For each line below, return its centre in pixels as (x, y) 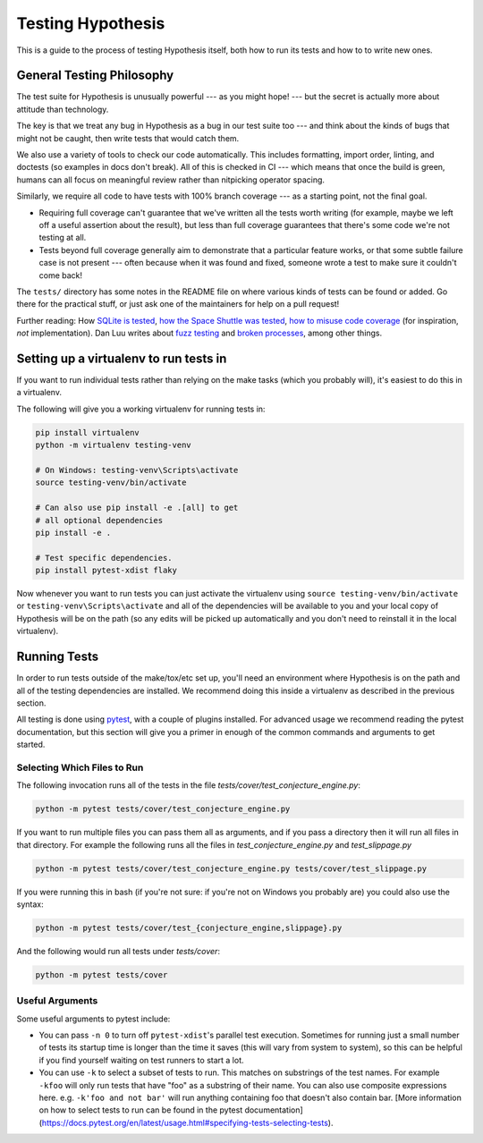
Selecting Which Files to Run (80, 767)
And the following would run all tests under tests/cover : (119, 951)
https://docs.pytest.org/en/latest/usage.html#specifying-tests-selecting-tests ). (187, 1122)
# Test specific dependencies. (104, 558)
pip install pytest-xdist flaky (106, 571)
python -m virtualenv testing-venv (113, 445)
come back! (61, 275)
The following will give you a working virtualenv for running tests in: (141, 409)
